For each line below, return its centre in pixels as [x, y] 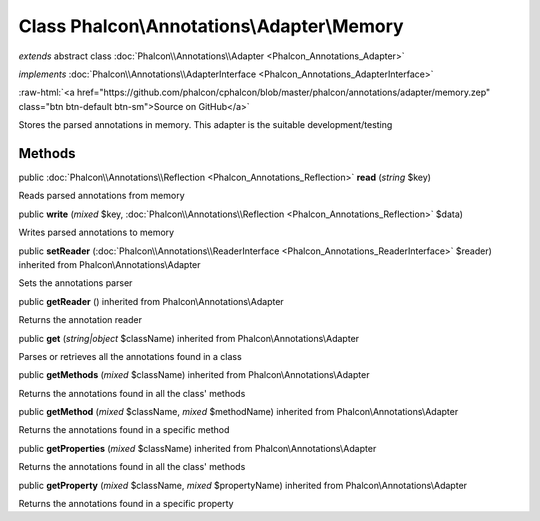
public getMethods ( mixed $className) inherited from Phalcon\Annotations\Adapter [194, 375]
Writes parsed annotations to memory [96, 232]
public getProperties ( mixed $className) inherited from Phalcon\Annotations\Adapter [197, 448]
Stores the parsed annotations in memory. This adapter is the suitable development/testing [205, 125]
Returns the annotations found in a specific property [126, 504]
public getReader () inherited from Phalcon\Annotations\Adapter [151, 301]
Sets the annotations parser [75, 283]
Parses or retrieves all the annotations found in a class [130, 356]
